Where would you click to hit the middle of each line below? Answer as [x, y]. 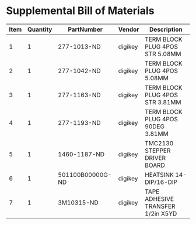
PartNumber [85, 29]
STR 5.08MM [163, 54]
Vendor [129, 29]
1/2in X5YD [161, 213]
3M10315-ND [78, 202]
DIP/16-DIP [161, 182]
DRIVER [155, 158]
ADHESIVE [159, 199]
